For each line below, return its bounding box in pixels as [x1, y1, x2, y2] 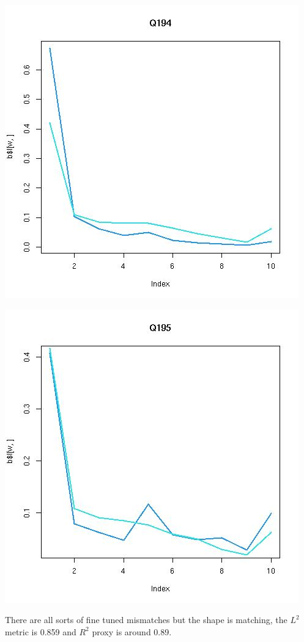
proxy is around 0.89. [92, 625, 172, 638]
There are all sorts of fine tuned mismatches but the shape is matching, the [5, 613, 287, 626]
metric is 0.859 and [5, 625, 76, 638]
